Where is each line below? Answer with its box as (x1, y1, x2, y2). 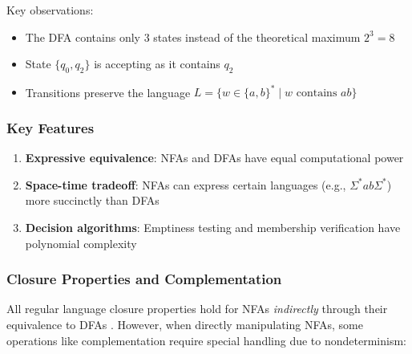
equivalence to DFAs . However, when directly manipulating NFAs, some (6, 316, 363, 333)
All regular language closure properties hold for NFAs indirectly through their (6, 300, 388, 317)
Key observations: (6, 2, 94, 18)
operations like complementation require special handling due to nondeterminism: (6, 332, 406, 348)
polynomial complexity (25, 234, 137, 251)
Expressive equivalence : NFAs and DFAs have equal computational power (25, 149, 404, 166)
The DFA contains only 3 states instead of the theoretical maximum (25, 28, 361, 45)
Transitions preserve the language (25, 83, 191, 100)
